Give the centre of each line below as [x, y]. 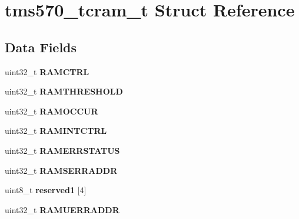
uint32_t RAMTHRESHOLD [64, 91]
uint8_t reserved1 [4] [46, 190]
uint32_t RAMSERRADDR [61, 170]
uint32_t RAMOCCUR [52, 111]
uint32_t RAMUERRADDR [62, 209]
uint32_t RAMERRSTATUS [62, 150]
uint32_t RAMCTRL [47, 71]
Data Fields [41, 47]
